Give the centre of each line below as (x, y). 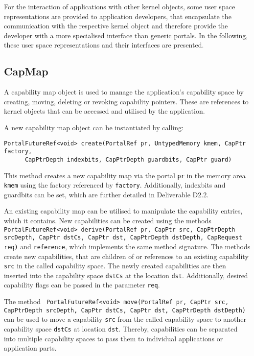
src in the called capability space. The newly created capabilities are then (115, 266)
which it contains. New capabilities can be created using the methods (108, 221)
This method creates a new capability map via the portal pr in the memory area (125, 175)
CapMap (26, 71)
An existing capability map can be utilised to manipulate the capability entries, (123, 211)
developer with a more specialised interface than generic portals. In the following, (126, 35)
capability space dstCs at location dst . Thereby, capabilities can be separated (121, 329)
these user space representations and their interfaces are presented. (104, 45)
